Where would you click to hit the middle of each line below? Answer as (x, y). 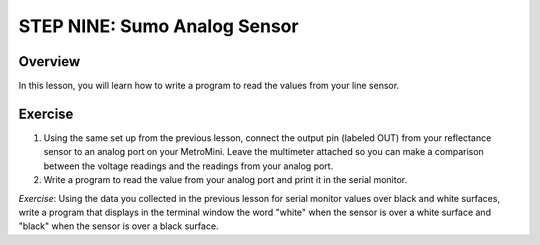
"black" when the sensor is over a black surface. (118, 226)
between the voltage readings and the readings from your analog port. (188, 166)
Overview (49, 61)
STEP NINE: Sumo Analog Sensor (158, 26)
